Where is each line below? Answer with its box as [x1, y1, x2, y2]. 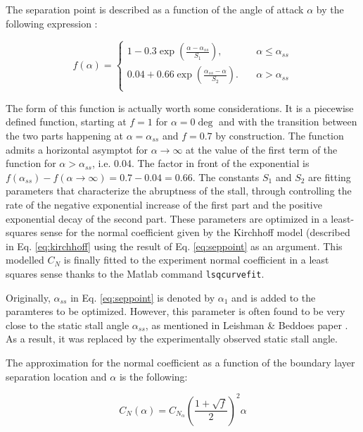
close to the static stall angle [6, 317, 129, 332]
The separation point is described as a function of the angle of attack [6, 2, 304, 16]
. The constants [192, 169, 260, 184]
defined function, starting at [6, 114, 127, 129]
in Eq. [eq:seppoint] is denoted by [70, 290, 215, 304]
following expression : [6, 16, 98, 30]
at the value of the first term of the [186, 142, 338, 156]
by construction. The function [215, 128, 344, 142]
